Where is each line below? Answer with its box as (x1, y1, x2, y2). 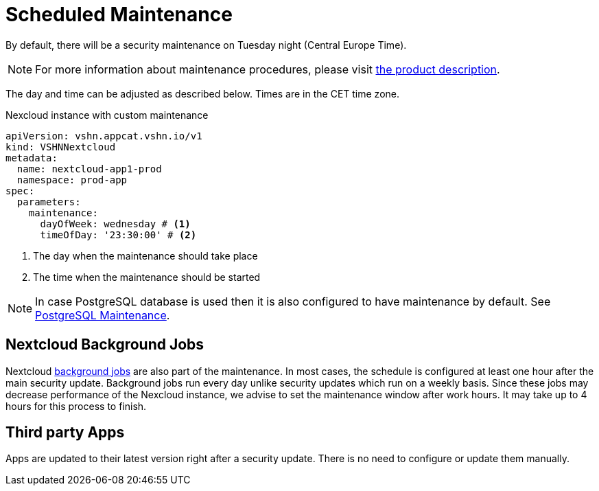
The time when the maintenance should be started (33, 271, 261, 283)
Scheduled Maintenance (5, 3, 233, 26)
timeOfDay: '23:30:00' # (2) (40, 229, 197, 240)
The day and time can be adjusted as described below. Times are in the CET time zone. (5, 87, 399, 100)
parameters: (16, 196, 81, 207)
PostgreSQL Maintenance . (35, 308, 170, 322)
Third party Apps (5, 424, 125, 442)
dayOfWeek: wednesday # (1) (40, 218, 191, 229)
